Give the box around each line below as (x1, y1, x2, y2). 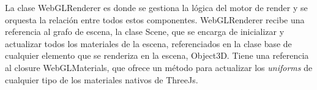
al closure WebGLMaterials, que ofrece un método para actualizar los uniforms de (5, 61, 313, 73)
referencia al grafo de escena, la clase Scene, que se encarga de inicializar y (5, 25, 285, 38)
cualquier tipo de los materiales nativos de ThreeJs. (5, 73, 198, 86)
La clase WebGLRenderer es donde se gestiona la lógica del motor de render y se (5, 1, 308, 13)
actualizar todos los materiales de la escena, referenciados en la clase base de (5, 37, 292, 50)
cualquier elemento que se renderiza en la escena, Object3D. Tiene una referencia (5, 49, 309, 62)
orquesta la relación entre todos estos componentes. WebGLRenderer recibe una (5, 13, 305, 26)
